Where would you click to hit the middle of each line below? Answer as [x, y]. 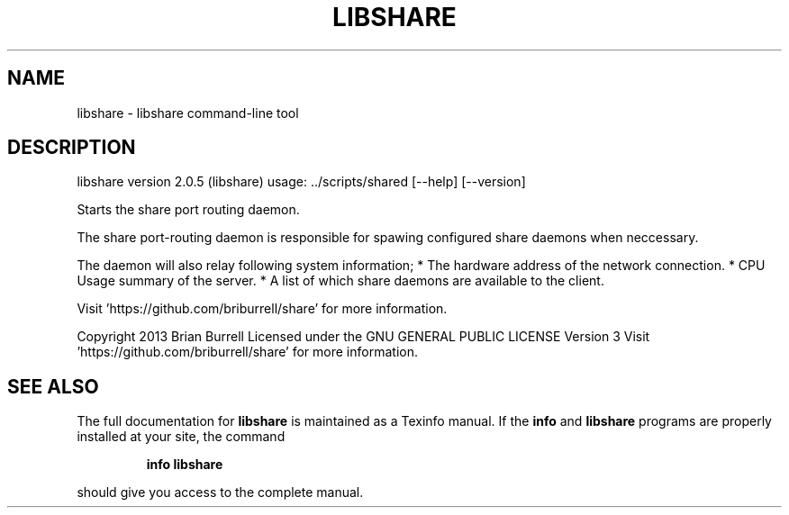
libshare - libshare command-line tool [188, 113]
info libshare [185, 465]
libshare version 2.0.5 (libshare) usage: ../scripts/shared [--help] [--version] [301, 182]
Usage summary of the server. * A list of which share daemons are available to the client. [340, 281]
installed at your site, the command [181, 437]
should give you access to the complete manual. [220, 492]
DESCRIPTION [72, 148]
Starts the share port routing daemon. [188, 210]
